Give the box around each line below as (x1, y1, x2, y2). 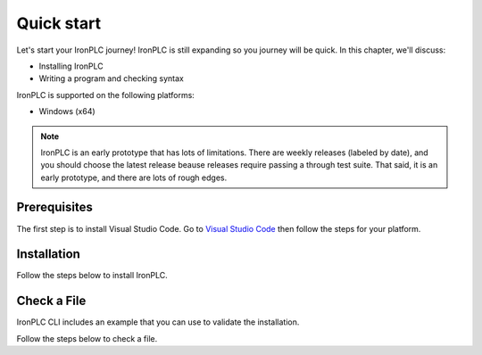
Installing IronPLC (38, 61, 104, 71)
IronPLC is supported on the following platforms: (16, 89, 195, 100)
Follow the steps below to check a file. (16, 333, 158, 343)
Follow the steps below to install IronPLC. (16, 270, 169, 281)
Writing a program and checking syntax (38, 73, 185, 84)
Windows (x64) (38, 106, 96, 117)
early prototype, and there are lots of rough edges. (40, 172, 228, 183)
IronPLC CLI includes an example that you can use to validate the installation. (16, 317, 300, 327)
